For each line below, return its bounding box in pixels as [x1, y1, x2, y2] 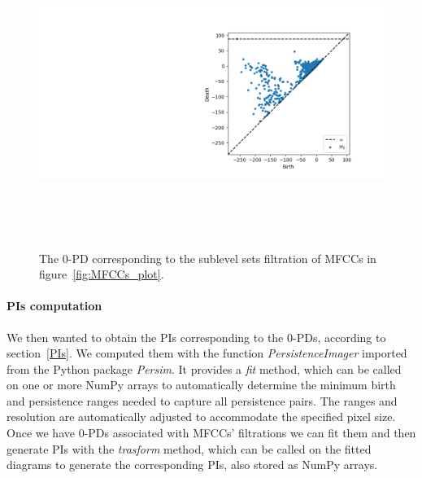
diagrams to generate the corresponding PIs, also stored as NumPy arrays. [7, 456, 378, 473]
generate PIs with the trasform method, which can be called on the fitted [7, 440, 372, 457]
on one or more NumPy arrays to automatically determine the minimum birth [7, 376, 396, 393]
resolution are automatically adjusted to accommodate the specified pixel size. [7, 408, 396, 425]
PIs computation [7, 297, 102, 314]
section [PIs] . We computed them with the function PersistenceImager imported [7, 344, 407, 362]
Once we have [7, 424, 75, 441]
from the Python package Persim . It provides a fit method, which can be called [7, 360, 402, 377]
